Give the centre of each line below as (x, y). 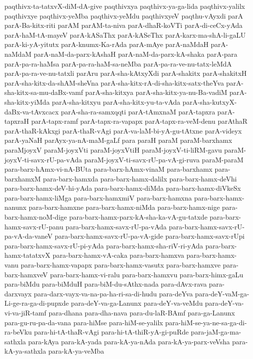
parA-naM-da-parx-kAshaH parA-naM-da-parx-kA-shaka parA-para (135, 54)
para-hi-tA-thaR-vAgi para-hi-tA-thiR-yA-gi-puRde (111, 332)
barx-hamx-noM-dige (36, 217)
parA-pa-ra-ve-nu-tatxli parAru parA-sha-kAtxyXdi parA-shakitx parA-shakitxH (126, 73)
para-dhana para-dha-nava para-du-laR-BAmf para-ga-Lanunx (142, 313)
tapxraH (17, 121)
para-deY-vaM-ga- (222, 293)
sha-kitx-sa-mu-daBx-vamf (44, 92)
